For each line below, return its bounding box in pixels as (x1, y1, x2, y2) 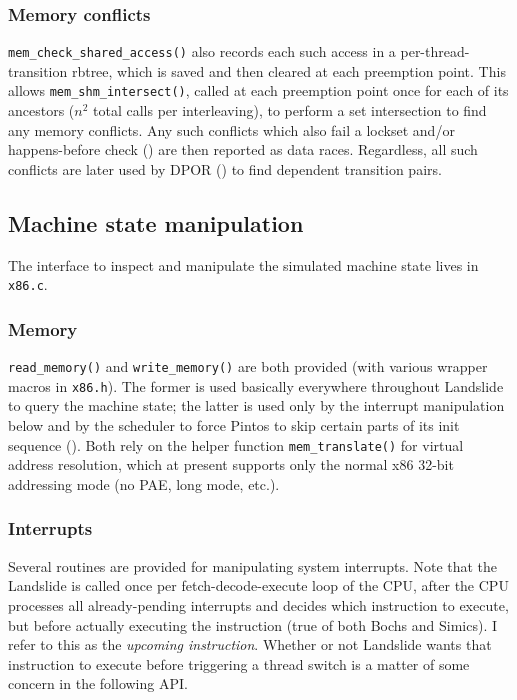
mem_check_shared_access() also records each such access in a (8, 41, 396, 62)
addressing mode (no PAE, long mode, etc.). (8, 473, 280, 494)
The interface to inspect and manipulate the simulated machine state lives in (8, 254, 479, 275)
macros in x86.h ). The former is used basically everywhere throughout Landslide (8, 375, 504, 396)
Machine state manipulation (8, 207, 304, 238)
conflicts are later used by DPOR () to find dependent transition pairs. (8, 158, 442, 179)
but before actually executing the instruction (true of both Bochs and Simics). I (8, 614, 498, 635)
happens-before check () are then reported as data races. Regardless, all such (8, 139, 478, 160)
